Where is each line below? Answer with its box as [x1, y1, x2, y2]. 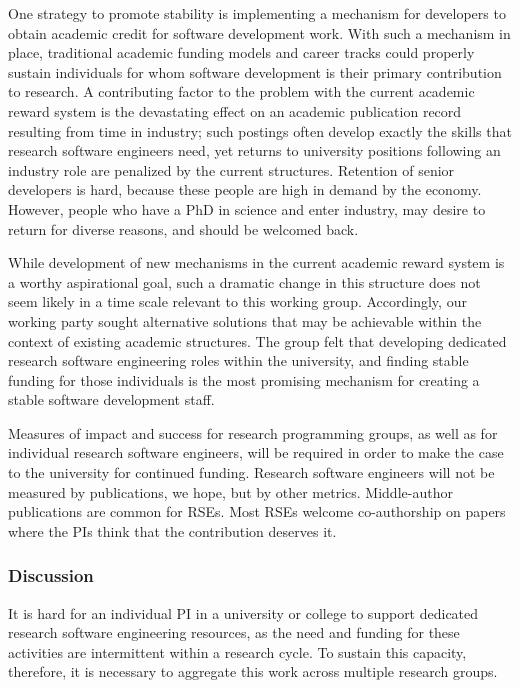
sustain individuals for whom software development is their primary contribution [8, 61, 502, 82]
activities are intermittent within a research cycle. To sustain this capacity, [8, 641, 467, 662]
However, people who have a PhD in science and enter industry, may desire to [8, 198, 486, 219]
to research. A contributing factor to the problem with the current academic [8, 81, 475, 102]
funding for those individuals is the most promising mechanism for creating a [8, 369, 480, 390]
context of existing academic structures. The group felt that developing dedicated [8, 330, 507, 351]
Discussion [8, 563, 94, 588]
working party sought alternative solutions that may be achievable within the [8, 310, 482, 331]
